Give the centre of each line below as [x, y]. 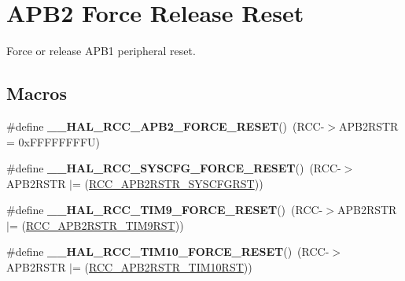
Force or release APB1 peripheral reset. [101, 51]
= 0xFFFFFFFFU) [53, 141]
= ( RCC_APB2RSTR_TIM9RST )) [96, 225]
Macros [37, 93]
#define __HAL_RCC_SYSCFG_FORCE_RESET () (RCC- [174, 168]
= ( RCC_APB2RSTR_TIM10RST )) [162, 267]
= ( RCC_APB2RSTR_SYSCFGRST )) [168, 183]
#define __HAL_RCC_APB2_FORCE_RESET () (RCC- [166, 126]
